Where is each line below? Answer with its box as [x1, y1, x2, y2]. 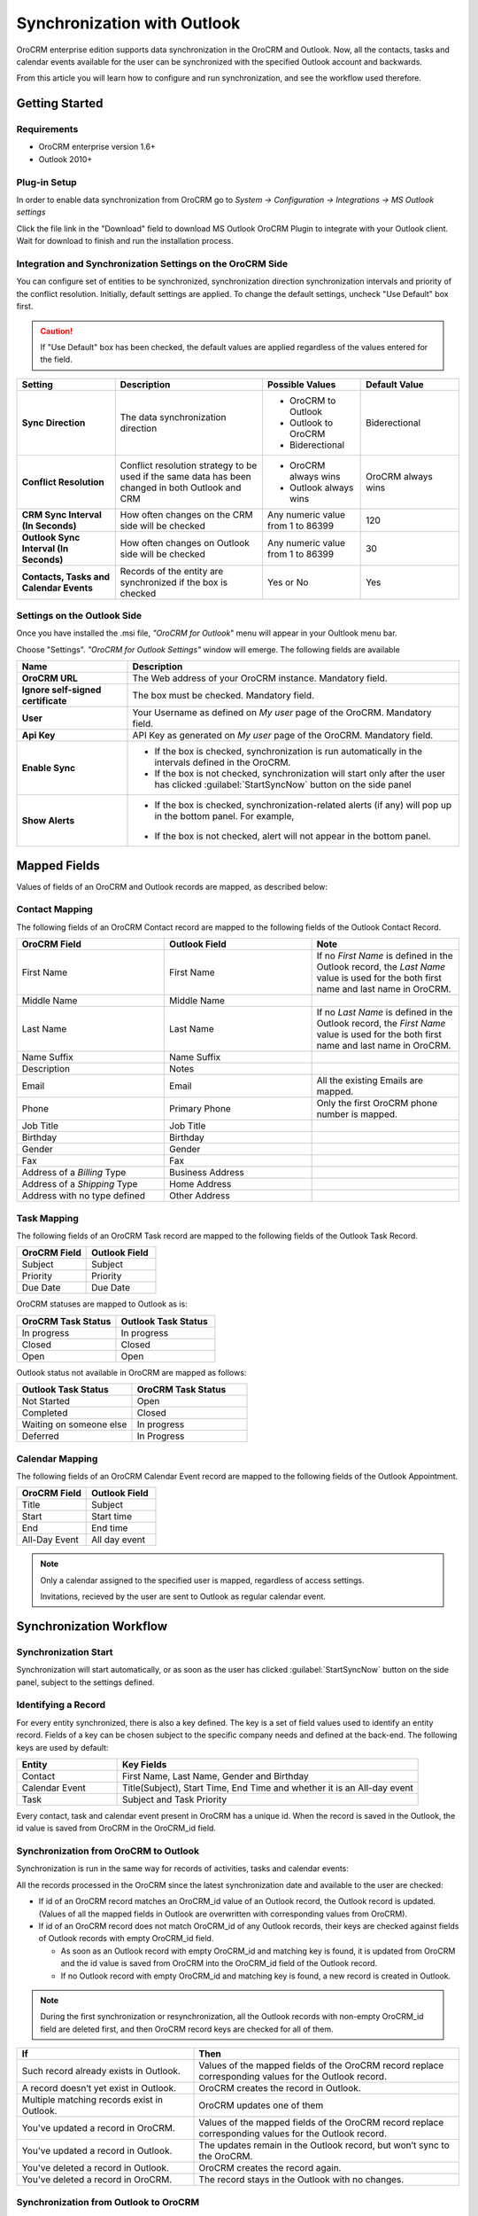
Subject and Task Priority [122, 1793, 227, 1806]
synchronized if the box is [119, 576, 228, 589]
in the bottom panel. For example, [154, 810, 295, 823]
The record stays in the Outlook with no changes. [198, 2173, 405, 2186]
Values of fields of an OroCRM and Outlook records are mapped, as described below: [16, 881, 328, 892]
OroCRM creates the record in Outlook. [198, 2082, 362, 2095]
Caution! [40, 325, 73, 336]
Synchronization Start [16, 1645, 114, 1658]
